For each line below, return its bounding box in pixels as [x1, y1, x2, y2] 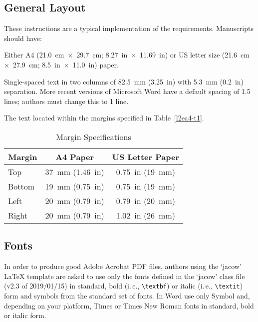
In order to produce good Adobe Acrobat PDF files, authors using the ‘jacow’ [4, 261, 242, 271]
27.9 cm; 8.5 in [12, 59, 60, 69]
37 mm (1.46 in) [45, 165, 104, 177]
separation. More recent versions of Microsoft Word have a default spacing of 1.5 [4, 86, 251, 96]
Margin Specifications [56, 130, 131, 142]
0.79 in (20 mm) [116, 194, 175, 206]
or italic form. [4, 310, 46, 320]
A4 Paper [55, 150, 94, 162]
